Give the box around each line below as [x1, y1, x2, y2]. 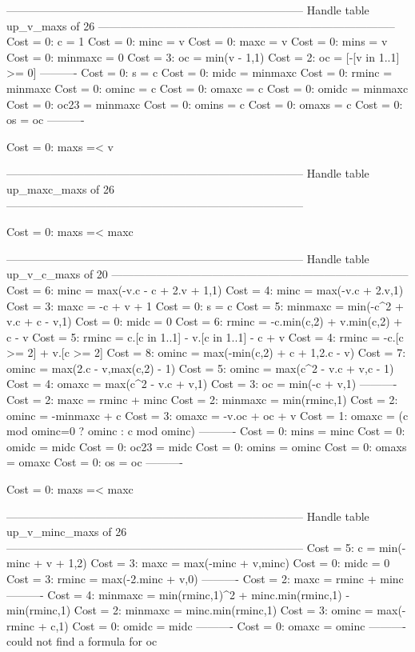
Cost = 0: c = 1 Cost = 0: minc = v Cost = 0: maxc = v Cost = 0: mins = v [6, 33, 388, 50]
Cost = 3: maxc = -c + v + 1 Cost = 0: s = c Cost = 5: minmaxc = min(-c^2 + [6, 297, 404, 314]
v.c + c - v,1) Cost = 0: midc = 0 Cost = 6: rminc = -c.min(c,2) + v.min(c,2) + [6, 313, 403, 330]
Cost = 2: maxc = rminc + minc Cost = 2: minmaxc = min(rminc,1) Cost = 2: [6, 391, 398, 408]
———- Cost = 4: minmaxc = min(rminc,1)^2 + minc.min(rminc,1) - [6, 586, 350, 602]
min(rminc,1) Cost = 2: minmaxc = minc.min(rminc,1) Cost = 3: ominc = [6, 602, 373, 618]
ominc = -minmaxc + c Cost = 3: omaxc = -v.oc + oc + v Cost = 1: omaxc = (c [6, 406, 409, 423]
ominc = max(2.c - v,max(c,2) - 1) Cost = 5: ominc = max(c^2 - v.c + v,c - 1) [6, 359, 394, 376]
